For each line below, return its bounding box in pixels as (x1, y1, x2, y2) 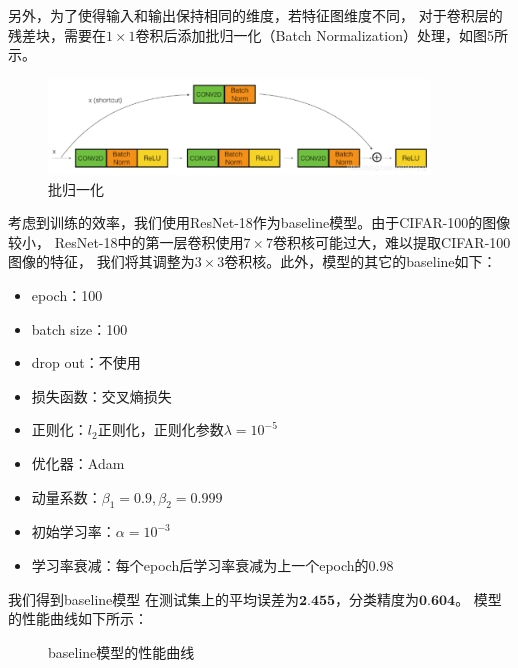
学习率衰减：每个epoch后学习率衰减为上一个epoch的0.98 (31, 554, 394, 575)
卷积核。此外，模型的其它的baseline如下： (224, 251, 497, 272)
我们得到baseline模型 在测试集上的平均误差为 (8, 588, 299, 609)
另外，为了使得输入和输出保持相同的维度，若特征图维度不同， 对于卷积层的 (8, 5, 503, 25)
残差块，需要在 (8, 24, 106, 45)
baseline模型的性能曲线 (48, 641, 195, 662)
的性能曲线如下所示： (8, 608, 148, 629)
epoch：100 (31, 284, 103, 305)
